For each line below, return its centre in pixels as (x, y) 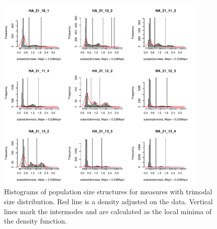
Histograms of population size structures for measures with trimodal (108, 192)
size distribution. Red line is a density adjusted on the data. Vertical (108, 201)
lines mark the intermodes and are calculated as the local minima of (108, 211)
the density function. (36, 221)
